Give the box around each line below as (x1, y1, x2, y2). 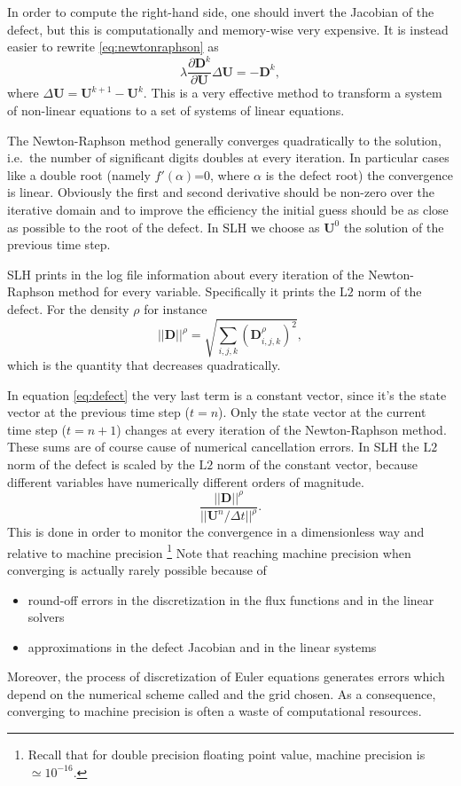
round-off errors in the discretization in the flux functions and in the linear (27, 590, 434, 609)
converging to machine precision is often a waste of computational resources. (7, 702, 422, 720)
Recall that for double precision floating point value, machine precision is (27, 745, 426, 764)
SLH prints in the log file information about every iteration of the (7, 264, 364, 283)
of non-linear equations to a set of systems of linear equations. (7, 100, 345, 119)
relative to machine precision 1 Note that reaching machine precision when (7, 540, 411, 562)
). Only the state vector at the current (218, 403, 426, 421)
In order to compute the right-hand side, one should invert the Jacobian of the (7, 3, 434, 20)
